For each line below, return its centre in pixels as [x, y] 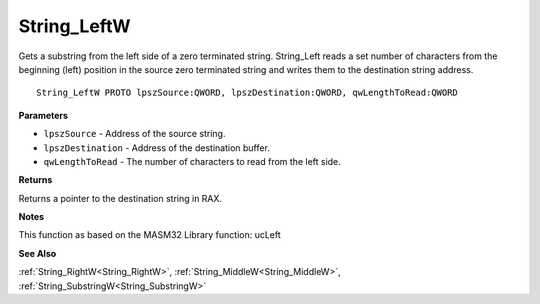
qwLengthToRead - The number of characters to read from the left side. [192, 161]
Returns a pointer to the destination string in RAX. [120, 198]
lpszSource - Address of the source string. [134, 134]
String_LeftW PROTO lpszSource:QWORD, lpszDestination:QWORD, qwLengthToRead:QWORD [247, 93]
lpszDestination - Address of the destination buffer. [156, 147]
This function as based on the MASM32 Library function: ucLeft [150, 235]
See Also [37, 253]
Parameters [43, 115]
